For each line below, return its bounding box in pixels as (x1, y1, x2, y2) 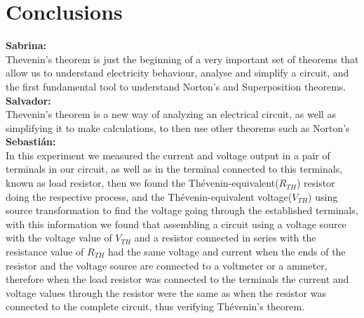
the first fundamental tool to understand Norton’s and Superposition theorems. (6, 79, 346, 93)
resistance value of (6, 244, 84, 259)
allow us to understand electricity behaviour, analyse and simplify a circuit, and (6, 65, 349, 80)
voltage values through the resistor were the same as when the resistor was (6, 285, 326, 300)
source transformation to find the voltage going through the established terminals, (6, 203, 358, 218)
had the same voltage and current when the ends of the (108, 244, 346, 259)
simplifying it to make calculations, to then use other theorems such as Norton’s (6, 120, 350, 135)
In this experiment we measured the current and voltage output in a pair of (6, 147, 330, 162)
